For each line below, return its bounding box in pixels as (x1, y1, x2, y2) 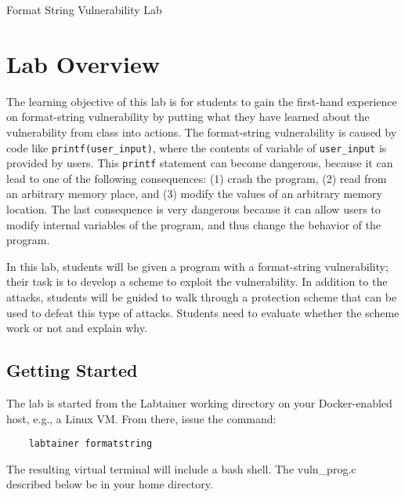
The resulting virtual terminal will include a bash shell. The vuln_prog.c (6, 460, 356, 477)
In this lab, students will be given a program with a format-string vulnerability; (6, 258, 389, 274)
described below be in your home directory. (6, 476, 213, 492)
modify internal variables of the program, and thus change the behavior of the (6, 216, 381, 232)
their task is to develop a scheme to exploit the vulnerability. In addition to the (6, 273, 388, 290)
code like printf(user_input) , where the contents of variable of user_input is (6, 139, 387, 155)
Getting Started (6, 358, 138, 382)
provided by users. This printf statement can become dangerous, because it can (6, 155, 393, 171)
